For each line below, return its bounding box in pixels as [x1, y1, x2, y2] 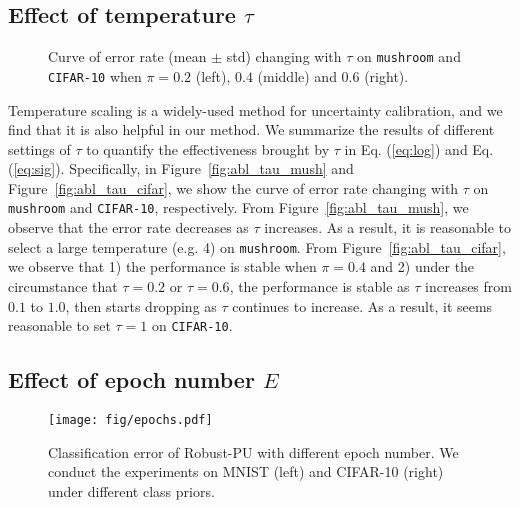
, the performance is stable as [229, 275, 410, 296]
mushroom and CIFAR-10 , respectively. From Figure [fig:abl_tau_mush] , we [8, 197, 469, 218]
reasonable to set [8, 315, 111, 336]
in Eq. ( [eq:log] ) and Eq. [344, 138, 494, 159]
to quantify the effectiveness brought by [86, 138, 330, 159]
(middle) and [257, 65, 337, 86]
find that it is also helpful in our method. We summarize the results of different [8, 119, 495, 140]
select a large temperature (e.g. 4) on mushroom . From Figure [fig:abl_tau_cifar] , [8, 236, 506, 257]
